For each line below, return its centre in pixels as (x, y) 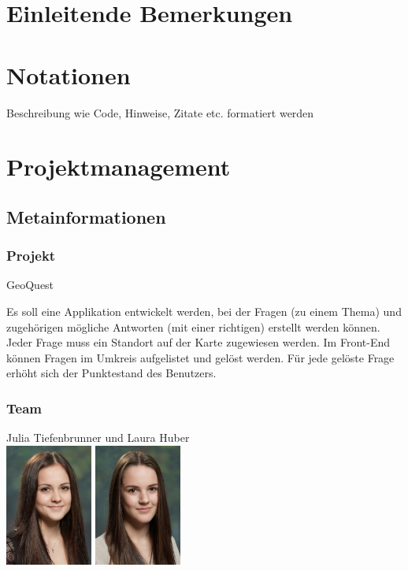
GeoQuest (30, 285)
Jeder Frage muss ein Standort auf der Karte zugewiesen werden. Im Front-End (198, 342)
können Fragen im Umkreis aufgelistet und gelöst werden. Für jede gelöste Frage (200, 357)
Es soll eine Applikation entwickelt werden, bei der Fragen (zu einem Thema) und (204, 311)
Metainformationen (86, 216)
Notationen (69, 74)
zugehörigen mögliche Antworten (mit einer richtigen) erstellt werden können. (193, 326)
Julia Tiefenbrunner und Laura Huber (98, 438)
